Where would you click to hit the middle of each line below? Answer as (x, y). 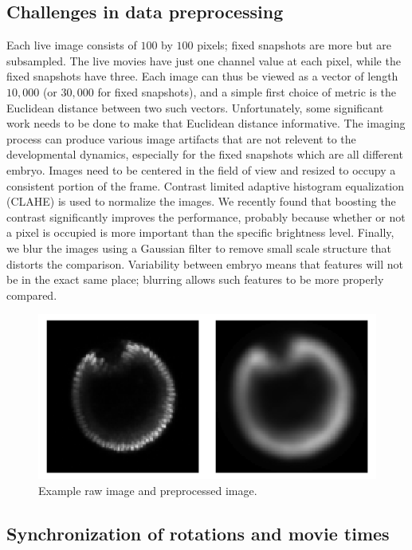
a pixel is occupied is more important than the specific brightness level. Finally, (200, 232)
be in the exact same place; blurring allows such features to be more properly (195, 279)
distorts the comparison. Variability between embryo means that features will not (205, 263)
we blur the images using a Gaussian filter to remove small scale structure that (199, 247)
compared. (32, 295)
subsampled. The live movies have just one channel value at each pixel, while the (204, 60)
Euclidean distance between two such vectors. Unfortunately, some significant (195, 107)
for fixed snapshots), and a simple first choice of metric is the (247, 91)
